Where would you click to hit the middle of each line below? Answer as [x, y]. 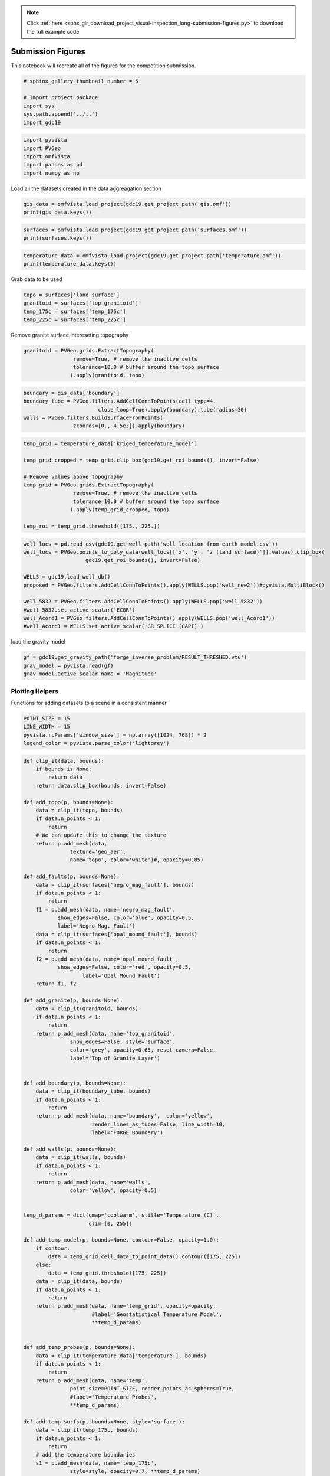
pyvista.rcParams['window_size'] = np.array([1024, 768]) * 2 [115, 735]
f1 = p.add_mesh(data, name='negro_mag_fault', [106, 910]
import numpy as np [51, 173]
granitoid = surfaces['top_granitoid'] [81, 303]
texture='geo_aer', [98, 851]
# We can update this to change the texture [101, 835]
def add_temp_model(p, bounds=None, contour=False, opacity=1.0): [121, 1240]
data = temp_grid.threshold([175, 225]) [107, 1273]
